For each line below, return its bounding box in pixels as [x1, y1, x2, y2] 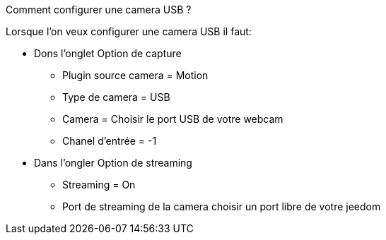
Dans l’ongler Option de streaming [34, 157, 192, 169]
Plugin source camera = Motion [62, 69, 209, 81]
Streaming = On [62, 179, 136, 191]
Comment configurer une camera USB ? [6, 4, 192, 16]
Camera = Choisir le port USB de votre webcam [62, 113, 283, 125]
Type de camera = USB [62, 91, 170, 103]
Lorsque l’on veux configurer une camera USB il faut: [6, 25, 252, 37]
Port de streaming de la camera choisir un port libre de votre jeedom [62, 200, 381, 212]
